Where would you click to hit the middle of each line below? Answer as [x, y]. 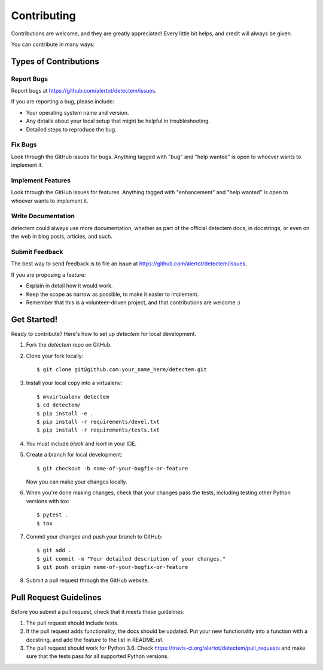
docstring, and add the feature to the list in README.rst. [95, 640]
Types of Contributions [55, 61]
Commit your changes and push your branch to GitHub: [94, 536]
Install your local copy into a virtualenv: [74, 383]
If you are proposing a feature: [48, 274]
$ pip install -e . [65, 413]
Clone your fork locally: [55, 356]
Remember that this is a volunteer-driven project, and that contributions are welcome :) [133, 302]
